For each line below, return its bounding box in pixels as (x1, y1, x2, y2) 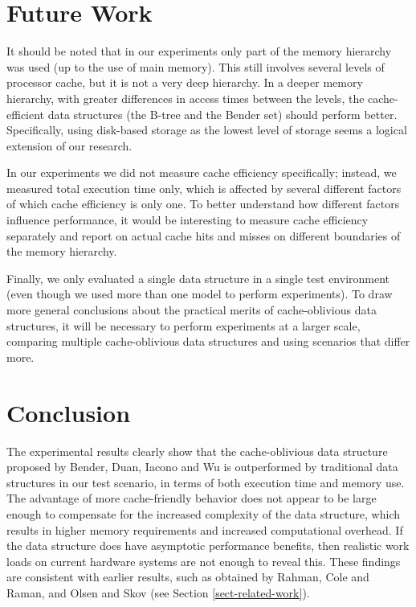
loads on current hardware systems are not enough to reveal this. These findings (6, 552, 401, 569)
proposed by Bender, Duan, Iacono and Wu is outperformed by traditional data (6, 458, 398, 475)
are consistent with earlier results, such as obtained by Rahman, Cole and (6, 568, 369, 585)
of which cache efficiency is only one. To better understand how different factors (6, 195, 400, 212)
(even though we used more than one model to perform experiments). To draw (6, 285, 393, 302)
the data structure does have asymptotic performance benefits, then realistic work (6, 537, 410, 554)
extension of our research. (6, 137, 133, 154)
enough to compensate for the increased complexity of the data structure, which (6, 505, 400, 522)
